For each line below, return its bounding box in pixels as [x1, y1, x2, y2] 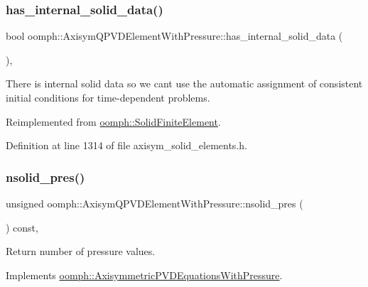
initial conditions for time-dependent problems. [6, 90, 210, 104]
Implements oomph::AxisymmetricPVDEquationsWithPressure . [6, 267, 283, 282]
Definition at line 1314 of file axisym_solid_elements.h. [6, 138, 247, 153]
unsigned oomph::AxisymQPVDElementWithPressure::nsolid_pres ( [6, 196, 303, 210]
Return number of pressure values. [6, 244, 156, 259]
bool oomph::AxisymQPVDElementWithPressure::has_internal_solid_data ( [6, 28, 343, 43]
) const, [6, 220, 38, 234]
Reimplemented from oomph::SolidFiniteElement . [6, 114, 221, 129]
